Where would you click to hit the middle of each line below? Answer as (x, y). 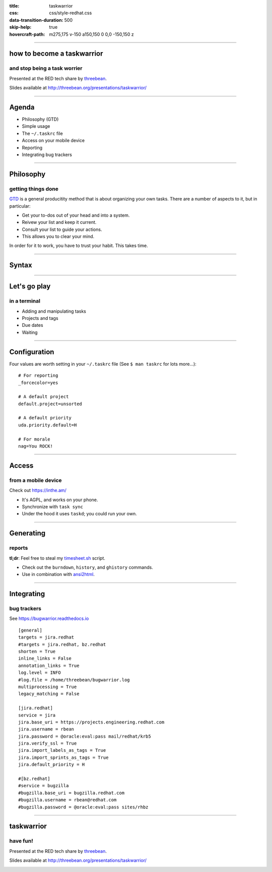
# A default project (44, 397)
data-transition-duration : (36, 20)
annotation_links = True (49, 665)
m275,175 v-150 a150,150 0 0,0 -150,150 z (91, 34)
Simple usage (36, 126)
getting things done (34, 188)
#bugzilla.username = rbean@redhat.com (67, 800)
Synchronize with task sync (52, 506)
